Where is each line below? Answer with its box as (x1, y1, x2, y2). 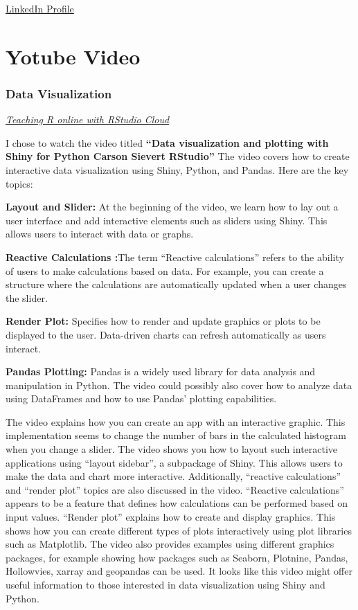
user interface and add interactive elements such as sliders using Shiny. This (6, 213, 328, 227)
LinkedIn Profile (6, 1, 74, 15)
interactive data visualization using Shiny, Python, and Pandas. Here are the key (6, 162, 349, 177)
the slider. (6, 290, 48, 305)
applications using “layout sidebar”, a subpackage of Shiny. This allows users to (6, 455, 343, 469)
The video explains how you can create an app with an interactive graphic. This (6, 414, 346, 429)
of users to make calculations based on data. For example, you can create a (6, 263, 324, 278)
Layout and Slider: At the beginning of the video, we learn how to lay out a (6, 199, 339, 214)
